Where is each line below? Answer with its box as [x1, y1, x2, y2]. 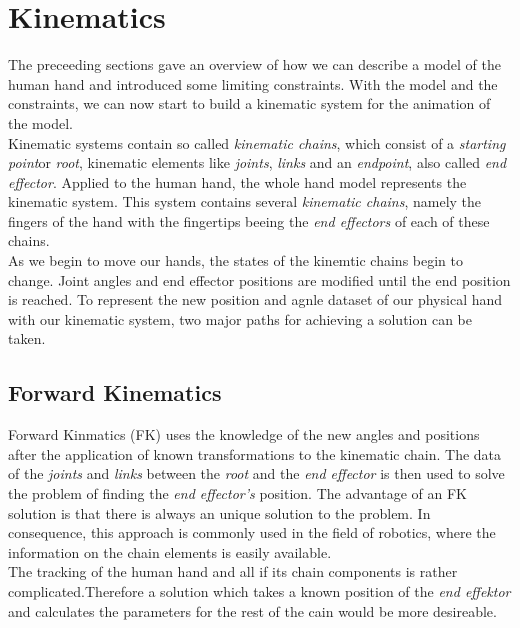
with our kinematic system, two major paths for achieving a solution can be [8, 308, 472, 329]
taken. [8, 328, 46, 349]
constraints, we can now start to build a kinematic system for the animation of [8, 93, 491, 114]
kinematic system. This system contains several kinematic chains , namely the [8, 191, 482, 212]
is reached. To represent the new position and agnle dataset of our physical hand [8, 289, 503, 310]
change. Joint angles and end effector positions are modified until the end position [8, 269, 511, 290]
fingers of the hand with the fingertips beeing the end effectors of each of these [8, 210, 490, 231]
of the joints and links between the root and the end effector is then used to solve [8, 463, 505, 484]
